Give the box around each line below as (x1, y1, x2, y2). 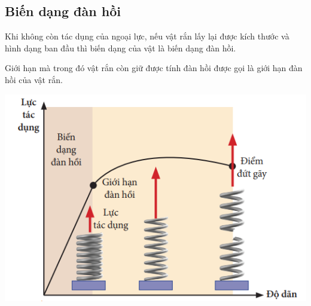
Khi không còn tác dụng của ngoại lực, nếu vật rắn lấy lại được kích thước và (5, 30, 289, 42)
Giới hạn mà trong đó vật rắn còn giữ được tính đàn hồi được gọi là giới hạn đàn (5, 62, 303, 74)
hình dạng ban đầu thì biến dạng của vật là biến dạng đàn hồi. (5, 41, 236, 54)
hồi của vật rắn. (5, 73, 63, 85)
